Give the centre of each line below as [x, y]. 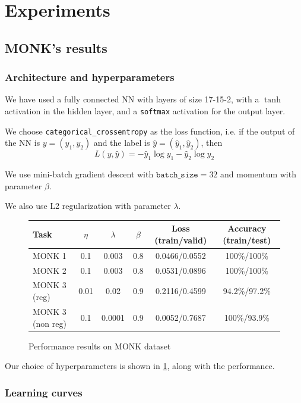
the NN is [23, 143]
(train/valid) [181, 240]
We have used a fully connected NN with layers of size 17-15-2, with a [132, 99]
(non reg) [50, 323]
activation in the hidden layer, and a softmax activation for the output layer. [145, 110]
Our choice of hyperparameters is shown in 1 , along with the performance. [140, 366]
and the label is [122, 143]
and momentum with [258, 174]
